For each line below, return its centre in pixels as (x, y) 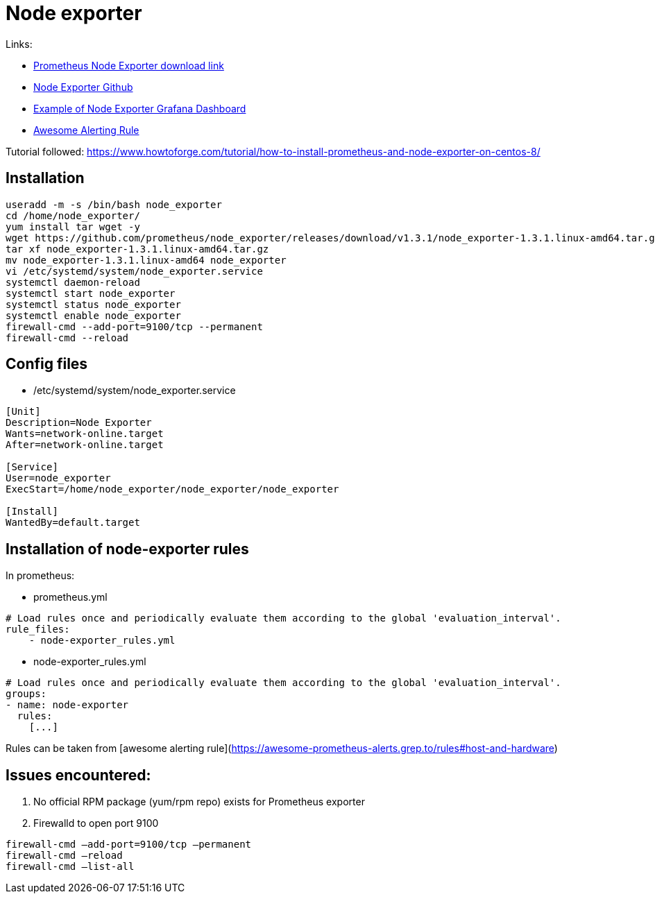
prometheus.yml (70, 597)
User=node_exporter (58, 478)
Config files (47, 364)
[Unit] (23, 412)
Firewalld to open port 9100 (96, 823)
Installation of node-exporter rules (127, 549)
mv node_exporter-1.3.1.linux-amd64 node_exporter (146, 260)
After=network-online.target (85, 445)
